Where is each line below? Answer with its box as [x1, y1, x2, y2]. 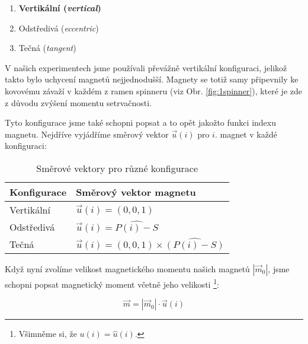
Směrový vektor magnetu [76, 184, 196, 199]
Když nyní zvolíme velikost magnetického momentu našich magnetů [5, 262, 250, 275]
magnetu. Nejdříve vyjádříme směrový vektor [5, 128, 169, 140]
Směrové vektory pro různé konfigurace [36, 161, 198, 175]
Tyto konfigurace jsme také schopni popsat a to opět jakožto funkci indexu [5, 116, 276, 129]
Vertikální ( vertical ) [18, 2, 101, 14]
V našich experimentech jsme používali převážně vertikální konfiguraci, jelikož [5, 61, 287, 74]
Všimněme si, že [18, 327, 77, 340]
